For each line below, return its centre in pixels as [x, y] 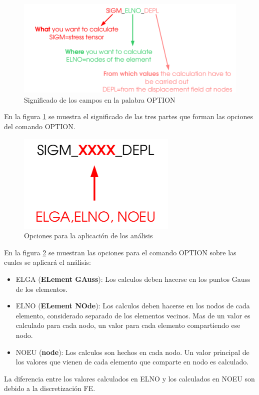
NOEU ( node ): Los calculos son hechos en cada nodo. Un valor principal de [132, 352]
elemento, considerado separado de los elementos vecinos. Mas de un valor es [133, 315]
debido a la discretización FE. [50, 388]
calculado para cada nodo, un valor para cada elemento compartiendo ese [128, 325]
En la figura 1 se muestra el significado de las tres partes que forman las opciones [128, 116]
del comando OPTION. [40, 126]
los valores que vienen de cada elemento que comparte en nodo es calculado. [132, 362]
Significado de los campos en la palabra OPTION [100, 99]
